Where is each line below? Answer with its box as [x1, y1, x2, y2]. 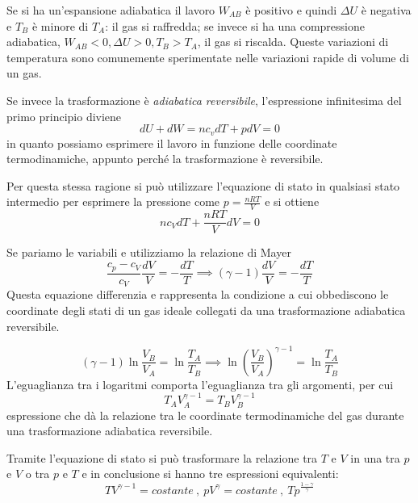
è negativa [361, 2, 412, 18]
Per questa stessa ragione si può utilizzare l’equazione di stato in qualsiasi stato [6, 177, 400, 194]
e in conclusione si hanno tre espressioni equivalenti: [82, 465, 339, 482]
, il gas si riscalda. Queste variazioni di [197, 33, 389, 50]
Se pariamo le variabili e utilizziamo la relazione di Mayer [6, 244, 291, 261]
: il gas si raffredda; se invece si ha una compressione [105, 17, 365, 34]
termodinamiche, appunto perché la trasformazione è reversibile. [6, 150, 324, 167]
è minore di [31, 17, 89, 34]
